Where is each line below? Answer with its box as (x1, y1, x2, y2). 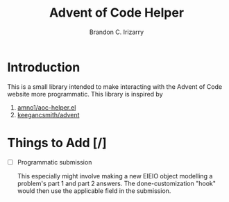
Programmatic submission (17, 158, 92, 166)
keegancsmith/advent (17, 110, 80, 119)
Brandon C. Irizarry (89, 28, 144, 36)
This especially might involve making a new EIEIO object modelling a (17, 171, 213, 180)
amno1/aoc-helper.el (17, 103, 76, 112)
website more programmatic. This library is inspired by (7, 90, 163, 98)
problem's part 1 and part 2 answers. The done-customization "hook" (17, 179, 217, 187)
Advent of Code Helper (49, 5, 185, 21)
